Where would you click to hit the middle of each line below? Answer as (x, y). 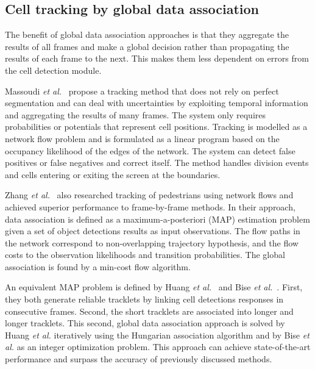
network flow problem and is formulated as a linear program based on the (142, 138)
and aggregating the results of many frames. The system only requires (136, 114)
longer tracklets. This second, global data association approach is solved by (145, 323)
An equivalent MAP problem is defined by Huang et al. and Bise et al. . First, (154, 287)
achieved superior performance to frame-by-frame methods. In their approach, (150, 206)
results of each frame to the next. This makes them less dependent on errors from (157, 58)
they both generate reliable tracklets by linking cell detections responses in (144, 299)
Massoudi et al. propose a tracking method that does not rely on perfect (142, 91)
